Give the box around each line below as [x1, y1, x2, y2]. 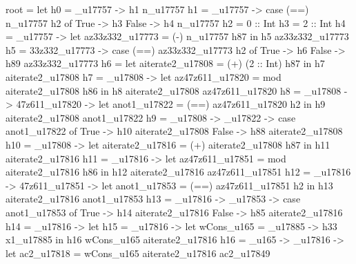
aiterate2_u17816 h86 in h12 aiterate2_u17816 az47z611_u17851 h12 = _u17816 [6, 164, 351, 179]
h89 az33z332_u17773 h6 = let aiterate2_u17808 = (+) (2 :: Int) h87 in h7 [6, 56, 325, 70]
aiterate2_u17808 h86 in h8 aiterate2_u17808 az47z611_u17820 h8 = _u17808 [6, 83, 342, 97]
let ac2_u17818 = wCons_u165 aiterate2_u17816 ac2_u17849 [6, 245, 270, 260]
